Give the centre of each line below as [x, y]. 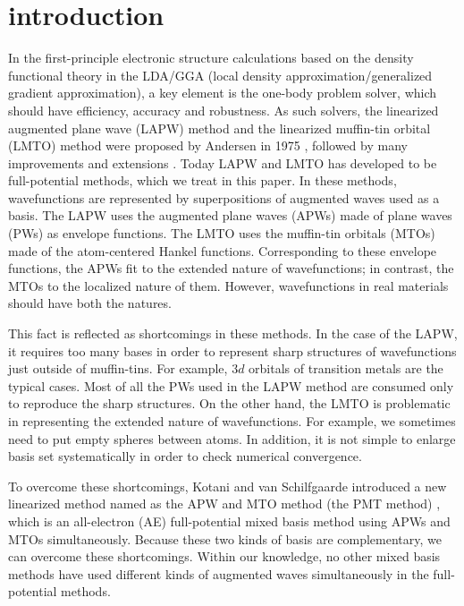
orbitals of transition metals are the [346, 368]
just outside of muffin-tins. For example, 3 [123, 368]
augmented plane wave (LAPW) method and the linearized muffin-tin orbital [219, 128]
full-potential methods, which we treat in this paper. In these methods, [202, 180]
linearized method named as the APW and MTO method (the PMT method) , [224, 504]
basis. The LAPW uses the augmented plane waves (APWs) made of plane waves [230, 215]
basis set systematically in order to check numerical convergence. [185, 456]
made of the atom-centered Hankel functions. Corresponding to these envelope [223, 250]
